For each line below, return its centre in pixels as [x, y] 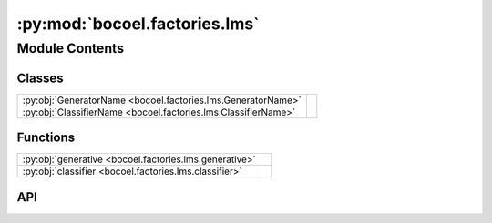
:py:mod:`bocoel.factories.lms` [138, 24]
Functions [46, 138]
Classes [40, 78]
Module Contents [71, 48]
